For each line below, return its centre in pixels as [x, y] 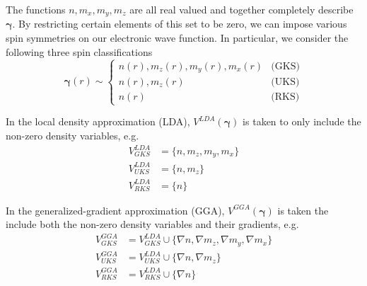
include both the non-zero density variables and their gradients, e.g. [152, 224]
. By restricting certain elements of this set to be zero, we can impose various [180, 24]
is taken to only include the [302, 121]
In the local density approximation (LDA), [98, 121]
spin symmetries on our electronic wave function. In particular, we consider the [177, 38]
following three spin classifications [79, 51]
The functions [36, 9]
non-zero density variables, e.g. [72, 135]
